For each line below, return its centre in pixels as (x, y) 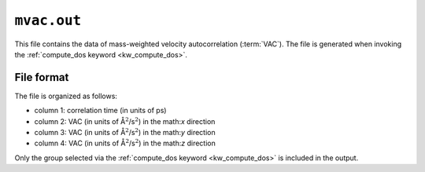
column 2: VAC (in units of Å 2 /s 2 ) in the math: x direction (125, 121)
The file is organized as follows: (66, 96)
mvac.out (48, 20)
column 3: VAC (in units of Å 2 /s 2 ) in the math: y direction (125, 132)
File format (42, 77)
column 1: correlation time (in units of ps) (100, 111)
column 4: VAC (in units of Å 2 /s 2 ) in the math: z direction (125, 143)
